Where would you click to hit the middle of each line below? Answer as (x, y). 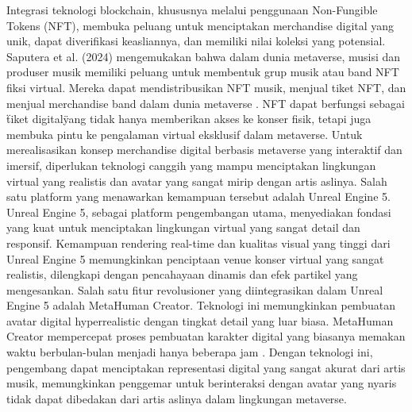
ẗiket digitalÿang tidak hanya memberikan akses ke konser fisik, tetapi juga (189, 119)
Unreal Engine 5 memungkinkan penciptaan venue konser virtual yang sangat (195, 258)
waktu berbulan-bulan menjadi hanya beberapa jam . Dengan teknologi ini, (190, 352)
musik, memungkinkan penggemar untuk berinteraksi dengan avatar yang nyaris (202, 383)
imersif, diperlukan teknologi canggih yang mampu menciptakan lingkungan (191, 165)
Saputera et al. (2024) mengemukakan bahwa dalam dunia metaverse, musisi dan (204, 56)
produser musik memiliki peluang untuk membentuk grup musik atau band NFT (203, 72)
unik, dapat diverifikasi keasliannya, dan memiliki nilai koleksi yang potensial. (196, 41)
